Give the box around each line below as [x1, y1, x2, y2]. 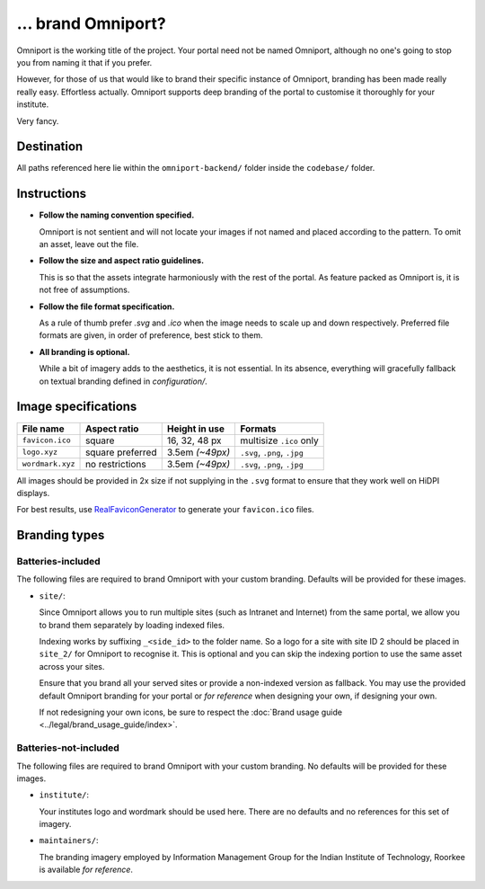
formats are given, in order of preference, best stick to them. [39, 330, 264, 341]
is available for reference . [39, 864, 134, 876]
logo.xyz [22, 448, 58, 458]
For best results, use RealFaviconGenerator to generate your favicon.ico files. [16, 504, 314, 515]
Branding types [16, 528, 105, 543]
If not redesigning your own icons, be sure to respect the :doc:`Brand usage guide [39, 707, 343, 717]
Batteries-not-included [16, 742, 120, 754]
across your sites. [39, 661, 105, 671]
